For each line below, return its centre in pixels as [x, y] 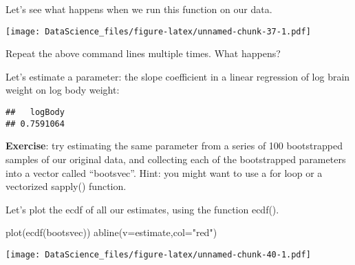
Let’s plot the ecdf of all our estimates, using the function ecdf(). [142, 209]
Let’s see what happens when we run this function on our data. [139, 9]
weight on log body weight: [63, 90]
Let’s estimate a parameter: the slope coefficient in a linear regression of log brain [178, 76]
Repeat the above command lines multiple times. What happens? [143, 53]
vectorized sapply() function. [66, 186]
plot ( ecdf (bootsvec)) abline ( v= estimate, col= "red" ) [111, 232]
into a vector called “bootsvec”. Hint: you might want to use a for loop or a [164, 172]
